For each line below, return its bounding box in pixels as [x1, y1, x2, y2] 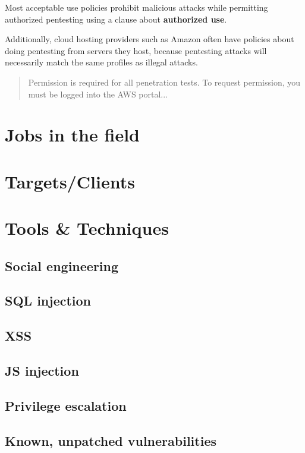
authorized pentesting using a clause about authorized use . [5, 12, 227, 25]
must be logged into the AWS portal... [28, 87, 168, 100]
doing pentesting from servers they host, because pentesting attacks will [5, 44, 267, 56]
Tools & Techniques [5, 216, 169, 240]
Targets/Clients [5, 169, 135, 193]
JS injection [5, 361, 79, 380]
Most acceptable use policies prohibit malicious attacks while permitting [5, 1, 268, 13]
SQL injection [5, 291, 92, 310]
